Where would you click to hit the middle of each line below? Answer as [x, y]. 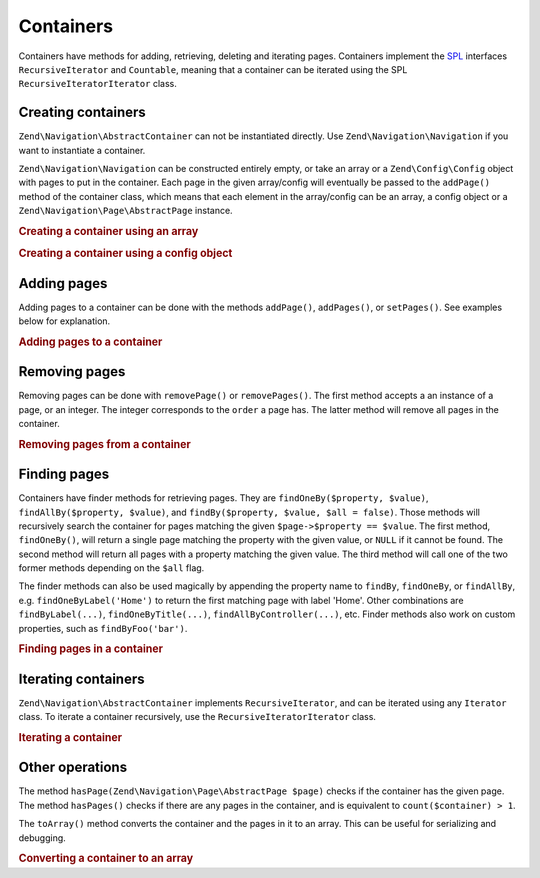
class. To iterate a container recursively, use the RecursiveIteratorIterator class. [197, 717]
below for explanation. [64, 321]
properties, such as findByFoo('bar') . [103, 628]
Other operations [73, 767]
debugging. [42, 837]
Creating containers [82, 112]
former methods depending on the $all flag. [111, 568]
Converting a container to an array [106, 858]
